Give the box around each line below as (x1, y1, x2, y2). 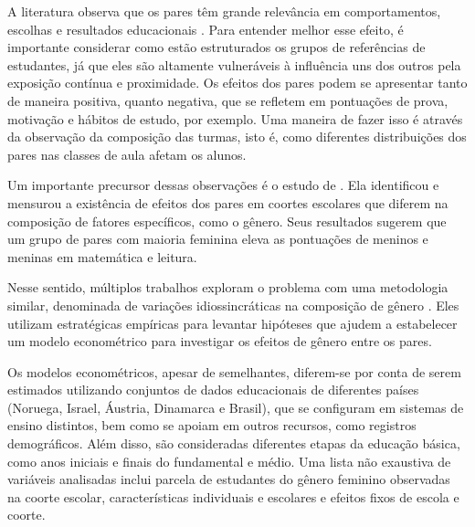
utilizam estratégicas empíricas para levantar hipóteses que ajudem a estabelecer (7, 313, 458, 332)
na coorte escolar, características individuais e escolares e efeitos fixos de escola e (7, 487, 459, 506)
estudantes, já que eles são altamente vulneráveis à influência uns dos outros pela (7, 55, 461, 74)
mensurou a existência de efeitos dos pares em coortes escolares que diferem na (7, 193, 449, 212)
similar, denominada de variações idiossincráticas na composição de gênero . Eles (7, 295, 459, 314)
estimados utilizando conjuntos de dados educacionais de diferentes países (7, 380, 419, 399)
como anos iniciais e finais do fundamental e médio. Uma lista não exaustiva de (7, 451, 451, 470)
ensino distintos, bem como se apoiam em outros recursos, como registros (7, 416, 417, 435)
